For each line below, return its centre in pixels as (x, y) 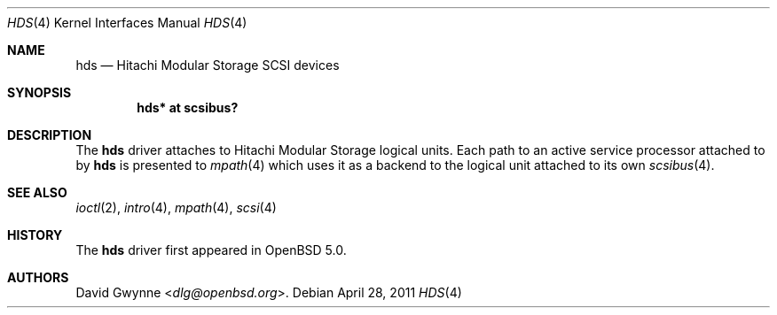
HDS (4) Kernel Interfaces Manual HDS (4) (127, 23)
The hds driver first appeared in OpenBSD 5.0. (211, 250)
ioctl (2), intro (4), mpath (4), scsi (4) (176, 207)
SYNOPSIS (39, 92)
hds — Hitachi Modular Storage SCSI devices (208, 65)
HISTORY (35, 235)
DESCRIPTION (50, 135)
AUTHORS (38, 277)
